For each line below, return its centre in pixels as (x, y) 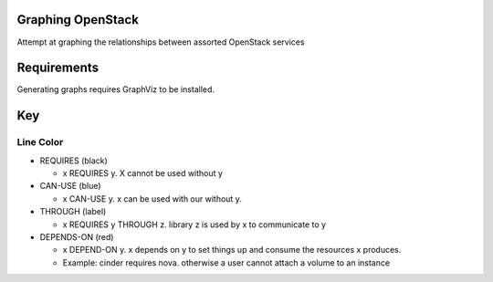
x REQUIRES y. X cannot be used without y (143, 172)
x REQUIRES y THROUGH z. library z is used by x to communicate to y (194, 225)
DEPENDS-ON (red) (77, 236)
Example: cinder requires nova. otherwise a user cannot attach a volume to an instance (226, 262)
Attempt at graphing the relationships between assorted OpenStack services (161, 42)
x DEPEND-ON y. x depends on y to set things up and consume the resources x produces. (232, 250)
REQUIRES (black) (74, 161)
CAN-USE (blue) (70, 186)
